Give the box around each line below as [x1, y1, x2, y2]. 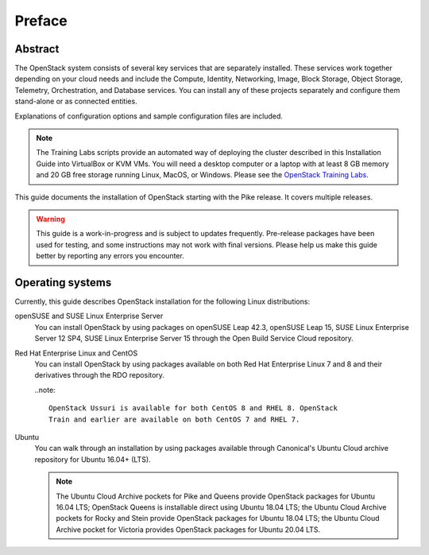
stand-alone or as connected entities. [14, 96, 138, 107]
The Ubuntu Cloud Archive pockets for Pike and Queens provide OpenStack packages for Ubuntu [56, 491, 376, 501]
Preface [14, 12, 68, 29]
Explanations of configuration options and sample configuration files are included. [14, 111, 284, 121]
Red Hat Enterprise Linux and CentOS [14, 348, 138, 358]
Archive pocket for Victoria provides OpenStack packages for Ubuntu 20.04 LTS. [56, 525, 321, 534]
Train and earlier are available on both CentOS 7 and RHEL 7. [48, 414, 300, 424]
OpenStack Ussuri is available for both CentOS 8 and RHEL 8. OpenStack [48, 404, 338, 413]
